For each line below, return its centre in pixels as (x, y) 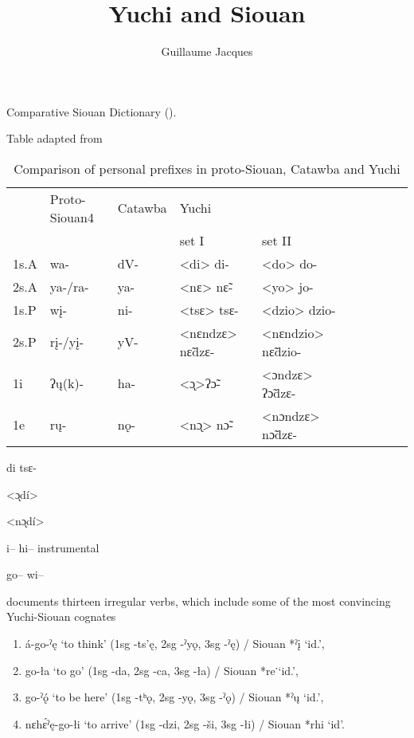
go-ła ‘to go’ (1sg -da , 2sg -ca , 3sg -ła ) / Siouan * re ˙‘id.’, (162, 670)
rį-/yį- (67, 342)
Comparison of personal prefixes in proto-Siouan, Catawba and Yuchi (207, 168)
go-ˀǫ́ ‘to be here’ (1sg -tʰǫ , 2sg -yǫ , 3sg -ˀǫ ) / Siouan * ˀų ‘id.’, (174, 697)
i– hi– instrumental (53, 547)
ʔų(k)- (66, 383)
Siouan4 (72, 217)
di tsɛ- (21, 467)
